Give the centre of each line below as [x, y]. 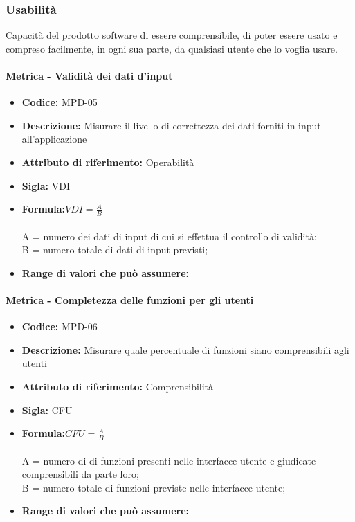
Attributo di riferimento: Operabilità [108, 162]
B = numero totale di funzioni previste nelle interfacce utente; [154, 487]
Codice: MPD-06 [60, 326]
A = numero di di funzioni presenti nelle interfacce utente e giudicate [169, 460]
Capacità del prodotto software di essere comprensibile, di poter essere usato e [172, 35]
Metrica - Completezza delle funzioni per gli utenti [130, 299]
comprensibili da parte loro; [80, 474]
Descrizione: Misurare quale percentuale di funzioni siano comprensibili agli [185, 349]
